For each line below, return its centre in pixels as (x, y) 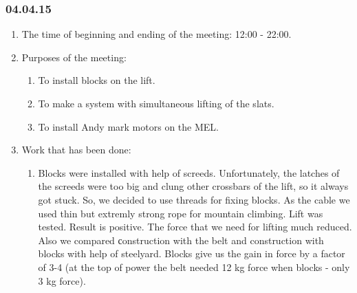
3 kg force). (62, 280)
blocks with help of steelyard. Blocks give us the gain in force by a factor (192, 253)
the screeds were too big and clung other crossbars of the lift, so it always (193, 186)
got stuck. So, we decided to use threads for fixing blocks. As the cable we (194, 199)
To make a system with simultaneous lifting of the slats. (156, 103)
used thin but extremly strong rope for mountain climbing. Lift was (181, 213)
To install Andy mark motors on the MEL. (128, 126)
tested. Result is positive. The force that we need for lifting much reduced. (195, 227)
